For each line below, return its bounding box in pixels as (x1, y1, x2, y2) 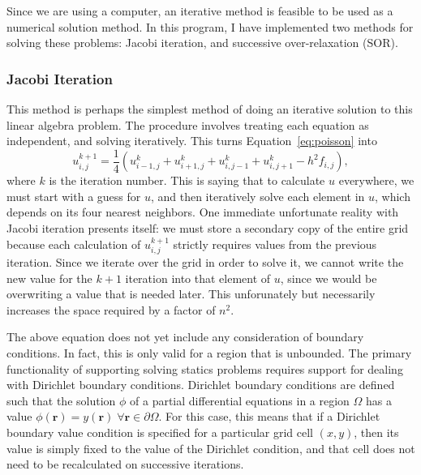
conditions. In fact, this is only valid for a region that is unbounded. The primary (6, 344, 412, 362)
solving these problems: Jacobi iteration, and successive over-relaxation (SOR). (6, 34, 398, 51)
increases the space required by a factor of (6, 301, 216, 318)
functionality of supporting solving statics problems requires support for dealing (6, 360, 403, 377)
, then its (354, 423, 399, 440)
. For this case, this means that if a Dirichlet (158, 408, 380, 425)
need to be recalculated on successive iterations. (6, 456, 244, 473)
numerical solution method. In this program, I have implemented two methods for (6, 18, 414, 35)
